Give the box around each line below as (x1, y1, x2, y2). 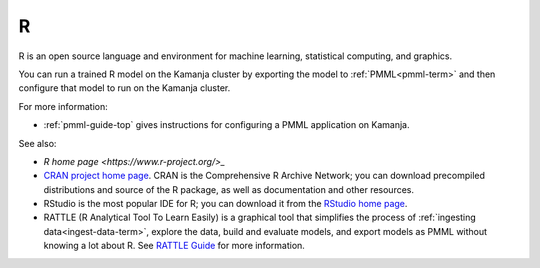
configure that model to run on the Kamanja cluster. (18, 82, 231, 94)
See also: (18, 137, 57, 149)
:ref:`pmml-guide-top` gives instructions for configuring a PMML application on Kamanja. (43, 119, 410, 131)
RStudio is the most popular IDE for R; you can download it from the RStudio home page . (43, 198, 408, 210)
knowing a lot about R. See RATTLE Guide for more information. (43, 240, 305, 252)
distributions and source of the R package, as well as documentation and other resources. (43, 183, 415, 195)
